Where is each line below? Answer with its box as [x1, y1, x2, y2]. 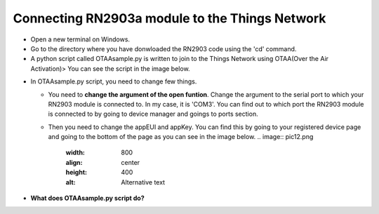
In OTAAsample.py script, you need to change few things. [30, 77, 197, 86]
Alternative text [121, 178, 165, 186]
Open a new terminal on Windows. [30, 35, 130, 44]
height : [65, 168, 88, 177]
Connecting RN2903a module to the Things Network [13, 11, 326, 26]
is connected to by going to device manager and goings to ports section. [48, 109, 259, 119]
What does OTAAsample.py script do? [30, 194, 145, 203]
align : [65, 158, 83, 166]
